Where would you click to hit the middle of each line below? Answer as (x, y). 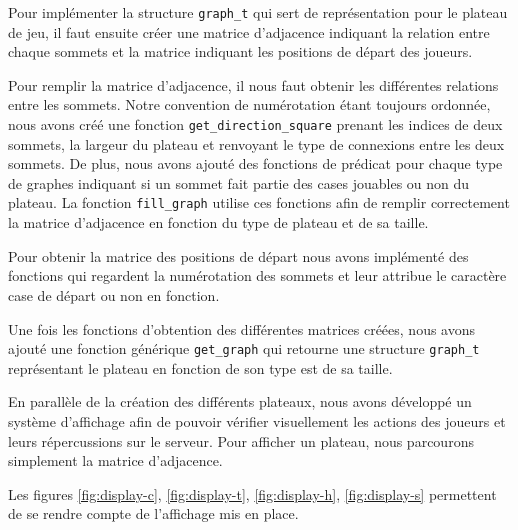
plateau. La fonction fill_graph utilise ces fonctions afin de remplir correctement (259, 202)
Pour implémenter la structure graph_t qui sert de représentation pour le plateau (258, 12)
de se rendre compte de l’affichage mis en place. (153, 513)
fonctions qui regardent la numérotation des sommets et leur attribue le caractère (257, 275)
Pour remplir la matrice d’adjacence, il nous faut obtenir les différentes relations (253, 84)
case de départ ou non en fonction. (114, 294)
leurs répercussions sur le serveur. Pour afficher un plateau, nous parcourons (241, 440)
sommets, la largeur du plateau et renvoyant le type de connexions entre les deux (256, 143)
